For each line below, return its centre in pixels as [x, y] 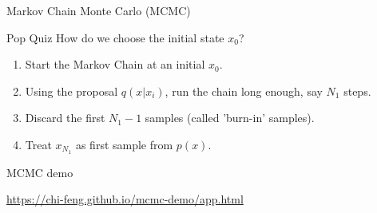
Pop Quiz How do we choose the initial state [115, 37]
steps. [357, 91]
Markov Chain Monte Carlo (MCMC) [99, 10]
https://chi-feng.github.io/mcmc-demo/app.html [125, 199]
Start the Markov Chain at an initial [115, 64]
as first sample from [124, 144]
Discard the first [65, 118]
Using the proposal [71, 91]
